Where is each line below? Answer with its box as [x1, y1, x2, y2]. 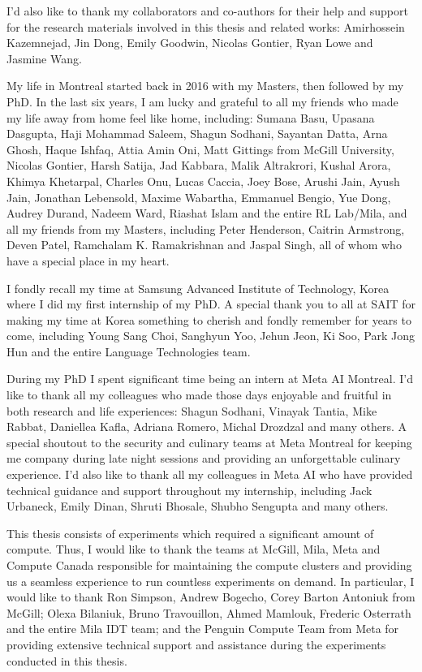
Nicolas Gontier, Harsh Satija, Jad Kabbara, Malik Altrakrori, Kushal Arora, [6, 157, 391, 174]
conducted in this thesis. [6, 652, 127, 669]
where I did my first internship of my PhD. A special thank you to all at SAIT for [6, 295, 416, 312]
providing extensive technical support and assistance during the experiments [6, 635, 386, 653]
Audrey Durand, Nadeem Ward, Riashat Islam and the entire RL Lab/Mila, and [6, 205, 407, 222]
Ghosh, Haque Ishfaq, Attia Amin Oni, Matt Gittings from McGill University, [6, 140, 394, 157]
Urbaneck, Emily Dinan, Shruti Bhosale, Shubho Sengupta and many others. [6, 498, 389, 515]
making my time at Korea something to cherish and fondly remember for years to [6, 311, 411, 328]
